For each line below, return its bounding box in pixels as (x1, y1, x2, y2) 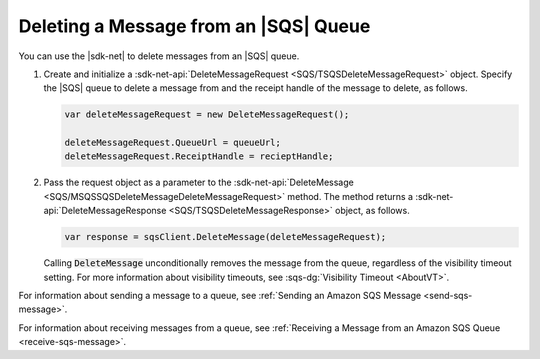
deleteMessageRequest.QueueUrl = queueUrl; (64, 137, 282, 149)
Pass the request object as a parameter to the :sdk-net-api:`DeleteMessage (43, 176, 354, 189)
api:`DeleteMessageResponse (43, 205, 167, 217)
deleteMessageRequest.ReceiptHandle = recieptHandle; (64, 151, 334, 162)
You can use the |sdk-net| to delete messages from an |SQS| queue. (18, 50, 300, 62)
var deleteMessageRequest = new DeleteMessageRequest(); (64, 109, 350, 120)
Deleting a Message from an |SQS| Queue (18, 15, 371, 37)
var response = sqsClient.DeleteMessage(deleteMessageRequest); (64, 231, 387, 243)
